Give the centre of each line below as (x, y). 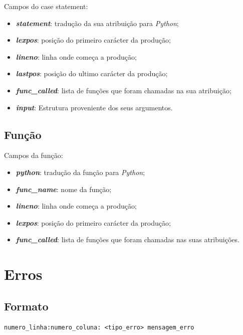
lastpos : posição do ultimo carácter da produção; (92, 73)
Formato (26, 306)
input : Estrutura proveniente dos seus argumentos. (94, 107)
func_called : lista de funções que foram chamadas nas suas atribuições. (128, 239)
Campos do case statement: (46, 6)
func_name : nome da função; (64, 189)
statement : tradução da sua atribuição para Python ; (97, 23)
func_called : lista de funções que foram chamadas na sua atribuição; (124, 90)
